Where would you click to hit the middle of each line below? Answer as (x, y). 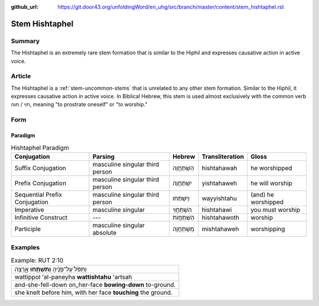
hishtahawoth (220, 217)
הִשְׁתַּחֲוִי (182, 210)
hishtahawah (219, 168)
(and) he (262, 194)
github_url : (25, 7)
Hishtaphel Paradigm (40, 148)
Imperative (29, 210)
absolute (105, 232)
